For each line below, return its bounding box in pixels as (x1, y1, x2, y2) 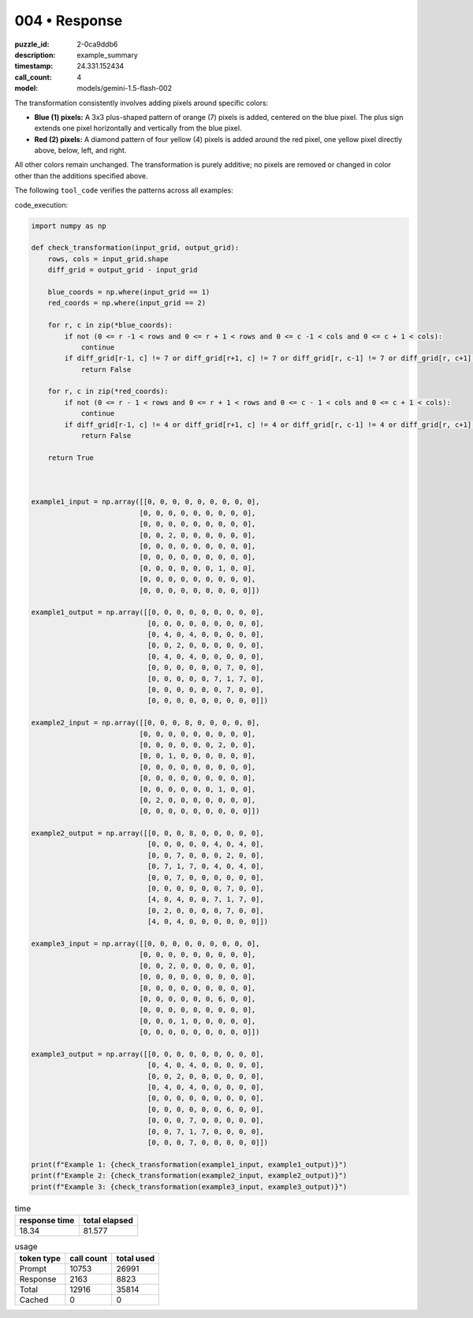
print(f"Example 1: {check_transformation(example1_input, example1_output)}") (31, 1160, 348, 1169)
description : (14, 50, 56, 59)
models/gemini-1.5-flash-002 (76, 84, 173, 93)
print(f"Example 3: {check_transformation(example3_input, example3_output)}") (31, 1182, 348, 1191)
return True (47, 453, 95, 462)
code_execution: (14, 200, 69, 209)
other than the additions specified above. (14, 170, 148, 181)
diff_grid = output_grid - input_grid (47, 265, 198, 275)
